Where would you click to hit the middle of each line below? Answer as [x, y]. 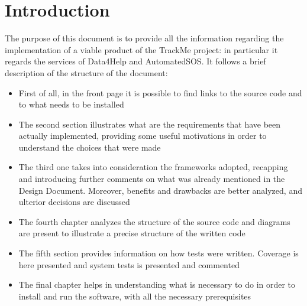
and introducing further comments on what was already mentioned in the [152, 179]
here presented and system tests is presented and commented [129, 264]
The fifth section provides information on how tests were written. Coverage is [159, 253]
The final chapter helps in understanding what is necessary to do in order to [157, 284]
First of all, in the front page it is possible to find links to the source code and [160, 92]
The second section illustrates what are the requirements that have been [150, 124]
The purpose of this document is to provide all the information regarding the [144, 38]
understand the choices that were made [90, 147]
